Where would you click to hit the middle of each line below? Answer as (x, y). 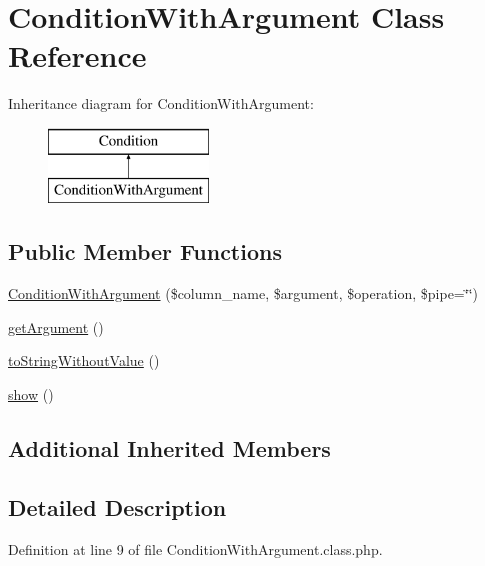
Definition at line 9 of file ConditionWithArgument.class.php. (195, 548)
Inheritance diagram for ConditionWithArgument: (161, 103)
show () (31, 394)
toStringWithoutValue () (84, 360)
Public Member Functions (145, 251)
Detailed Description (117, 506)
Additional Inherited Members (169, 448)
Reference (77, 55)
